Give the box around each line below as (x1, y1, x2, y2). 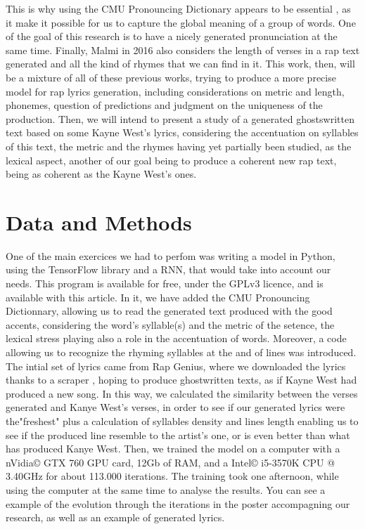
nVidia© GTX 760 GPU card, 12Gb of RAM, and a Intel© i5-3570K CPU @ (6, 455, 335, 469)
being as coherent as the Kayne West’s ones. (6, 166, 197, 181)
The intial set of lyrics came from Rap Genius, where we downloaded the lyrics (6, 358, 346, 373)
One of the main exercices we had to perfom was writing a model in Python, (6, 248, 335, 263)
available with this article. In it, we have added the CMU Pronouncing (6, 289, 310, 304)
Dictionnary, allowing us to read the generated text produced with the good (6, 303, 333, 318)
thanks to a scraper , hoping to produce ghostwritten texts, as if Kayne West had (6, 372, 357, 387)
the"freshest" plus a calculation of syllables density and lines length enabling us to (6, 413, 359, 428)
